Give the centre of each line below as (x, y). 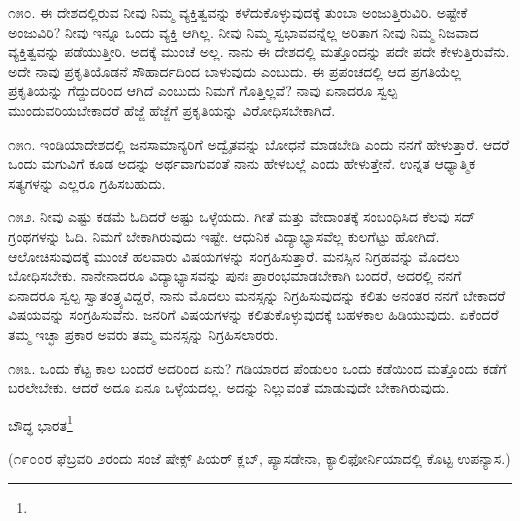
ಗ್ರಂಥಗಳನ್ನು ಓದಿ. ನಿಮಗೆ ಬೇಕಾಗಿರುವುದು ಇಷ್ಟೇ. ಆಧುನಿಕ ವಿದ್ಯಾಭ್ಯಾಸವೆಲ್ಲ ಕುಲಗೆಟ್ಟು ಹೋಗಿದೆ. (224, 235)
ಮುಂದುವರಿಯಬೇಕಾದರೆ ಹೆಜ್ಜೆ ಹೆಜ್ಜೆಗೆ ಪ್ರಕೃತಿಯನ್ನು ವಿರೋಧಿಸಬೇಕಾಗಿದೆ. (172, 109)
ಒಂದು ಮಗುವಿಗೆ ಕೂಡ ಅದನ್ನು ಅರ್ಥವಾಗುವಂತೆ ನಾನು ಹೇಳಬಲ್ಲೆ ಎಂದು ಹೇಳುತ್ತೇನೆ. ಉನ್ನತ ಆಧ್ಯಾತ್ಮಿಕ (242, 163)
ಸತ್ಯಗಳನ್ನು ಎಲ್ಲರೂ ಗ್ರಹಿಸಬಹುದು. (87, 182)
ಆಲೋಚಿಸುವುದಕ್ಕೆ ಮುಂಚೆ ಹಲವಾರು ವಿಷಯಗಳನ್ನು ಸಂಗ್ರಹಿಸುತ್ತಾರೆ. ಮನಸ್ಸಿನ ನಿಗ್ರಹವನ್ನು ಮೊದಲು (234, 255)
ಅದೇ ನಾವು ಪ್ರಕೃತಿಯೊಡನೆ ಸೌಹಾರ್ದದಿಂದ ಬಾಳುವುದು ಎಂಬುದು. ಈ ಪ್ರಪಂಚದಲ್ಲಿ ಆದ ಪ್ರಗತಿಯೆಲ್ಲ (234, 70)
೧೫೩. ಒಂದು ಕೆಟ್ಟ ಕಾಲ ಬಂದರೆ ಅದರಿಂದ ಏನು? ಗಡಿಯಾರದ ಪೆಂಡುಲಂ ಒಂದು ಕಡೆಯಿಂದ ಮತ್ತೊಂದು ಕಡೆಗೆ (257, 367)
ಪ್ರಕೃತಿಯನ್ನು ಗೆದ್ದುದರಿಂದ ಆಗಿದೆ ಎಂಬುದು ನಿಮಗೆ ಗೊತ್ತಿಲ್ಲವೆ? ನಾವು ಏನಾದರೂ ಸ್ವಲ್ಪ (203, 90)
